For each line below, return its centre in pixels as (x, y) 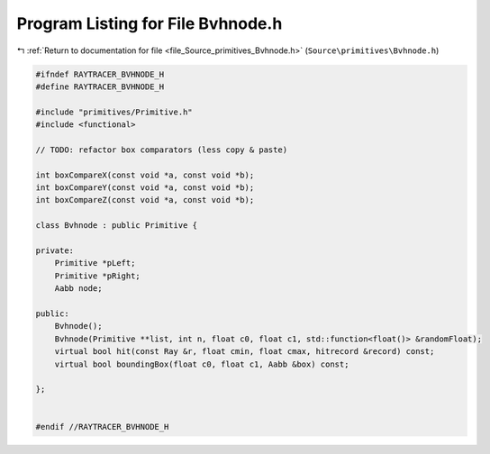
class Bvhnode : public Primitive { (117, 226)
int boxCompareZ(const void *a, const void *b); (145, 200)
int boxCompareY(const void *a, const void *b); (145, 188)
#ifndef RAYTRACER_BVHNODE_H (100, 74)
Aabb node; (78, 289)
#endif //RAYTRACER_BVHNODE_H (102, 427)
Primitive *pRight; (98, 276)
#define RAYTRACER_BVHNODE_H (100, 86)
